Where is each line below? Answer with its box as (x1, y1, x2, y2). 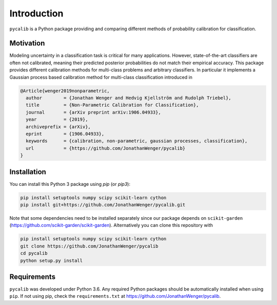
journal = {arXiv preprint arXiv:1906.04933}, (26, 109, 161, 115)
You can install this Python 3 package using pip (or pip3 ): (9, 181, 131, 187)
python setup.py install (20, 257, 83, 263)
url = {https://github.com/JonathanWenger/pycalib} (26, 145, 186, 151)
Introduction (9, 8, 64, 19)
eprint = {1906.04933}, (26, 131, 105, 137)
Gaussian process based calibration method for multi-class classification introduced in (9, 74, 192, 80)
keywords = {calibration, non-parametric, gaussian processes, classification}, (26, 138, 248, 144)
